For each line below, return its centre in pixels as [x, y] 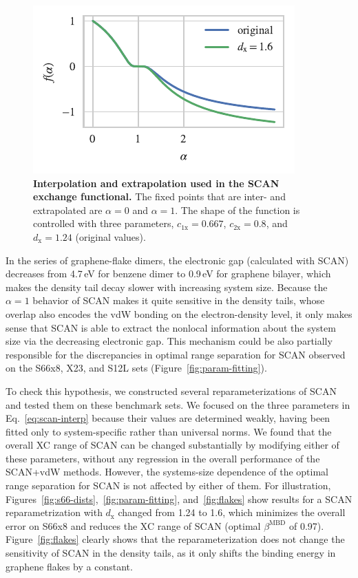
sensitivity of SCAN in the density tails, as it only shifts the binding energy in [171, 553]
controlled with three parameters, [104, 223]
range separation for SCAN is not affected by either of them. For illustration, [168, 485]
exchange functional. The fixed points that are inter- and [159, 196]
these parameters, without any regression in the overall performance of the [163, 458]
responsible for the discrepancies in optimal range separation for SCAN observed [176, 354]
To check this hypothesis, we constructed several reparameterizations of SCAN [171, 390]
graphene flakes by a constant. [69, 566]
